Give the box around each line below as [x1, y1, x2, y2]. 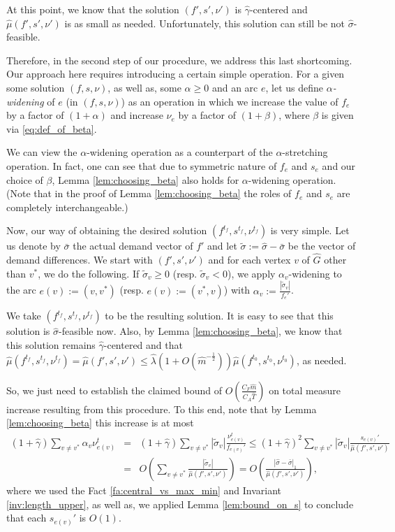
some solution [6, 80, 65, 94]
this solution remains [6, 337, 96, 352]
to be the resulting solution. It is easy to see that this [105, 308, 334, 323]
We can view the [6, 145, 77, 159]
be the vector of [288, 238, 356, 253]
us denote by [6, 238, 61, 253]
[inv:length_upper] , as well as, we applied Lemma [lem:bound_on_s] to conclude [6, 496, 354, 511]
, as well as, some [107, 80, 181, 94]
